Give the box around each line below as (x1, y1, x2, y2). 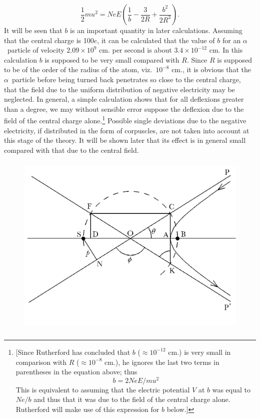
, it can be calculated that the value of (97, 35, 215, 45)
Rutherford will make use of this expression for (15, 404, 159, 414)
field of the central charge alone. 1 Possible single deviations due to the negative (4, 114, 246, 125)
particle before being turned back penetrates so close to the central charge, (11, 74, 241, 84)
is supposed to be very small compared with (44, 54, 179, 65)
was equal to (212, 384, 250, 394)
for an (222, 35, 241, 45)
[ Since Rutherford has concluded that (15, 346, 130, 357)
